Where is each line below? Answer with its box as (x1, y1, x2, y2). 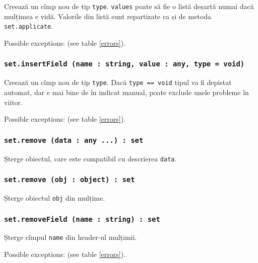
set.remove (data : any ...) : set (4, 136, 144, 144)
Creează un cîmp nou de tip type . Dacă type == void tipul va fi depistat (4, 77, 232, 87)
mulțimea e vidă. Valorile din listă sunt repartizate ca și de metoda (4, 11, 211, 21)
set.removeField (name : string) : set (4, 215, 160, 223)
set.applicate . (4, 21, 53, 31)
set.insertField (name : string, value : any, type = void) (4, 60, 245, 68)
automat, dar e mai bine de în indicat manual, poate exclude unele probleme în (4, 86, 249, 97)
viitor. (4, 97, 23, 107)
